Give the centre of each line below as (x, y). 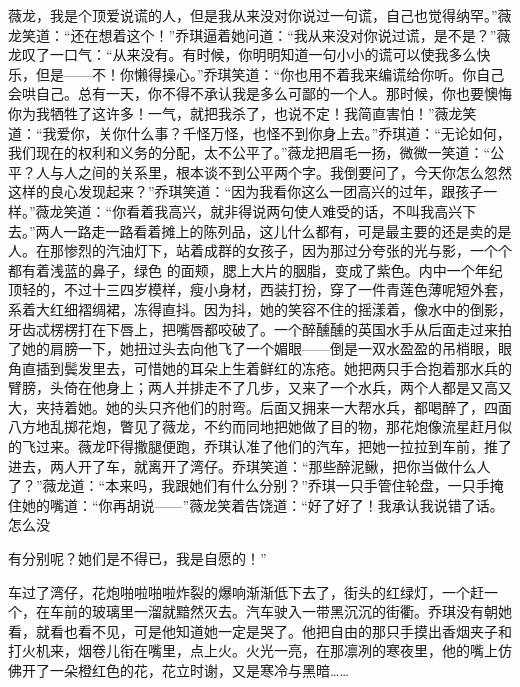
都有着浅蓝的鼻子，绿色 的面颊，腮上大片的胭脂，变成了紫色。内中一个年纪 (255, 269)
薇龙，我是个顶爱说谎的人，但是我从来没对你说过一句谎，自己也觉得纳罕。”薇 (260, 15)
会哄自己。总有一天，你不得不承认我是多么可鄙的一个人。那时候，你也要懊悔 (260, 93)
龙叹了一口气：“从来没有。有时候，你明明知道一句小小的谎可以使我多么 (242, 54)
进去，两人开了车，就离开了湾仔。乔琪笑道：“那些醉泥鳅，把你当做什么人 (249, 465)
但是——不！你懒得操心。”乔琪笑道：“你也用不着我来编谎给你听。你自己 (270, 73)
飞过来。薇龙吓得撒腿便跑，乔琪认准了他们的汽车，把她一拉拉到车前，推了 (266, 446)
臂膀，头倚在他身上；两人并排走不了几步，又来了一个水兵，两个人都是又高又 (260, 387)
